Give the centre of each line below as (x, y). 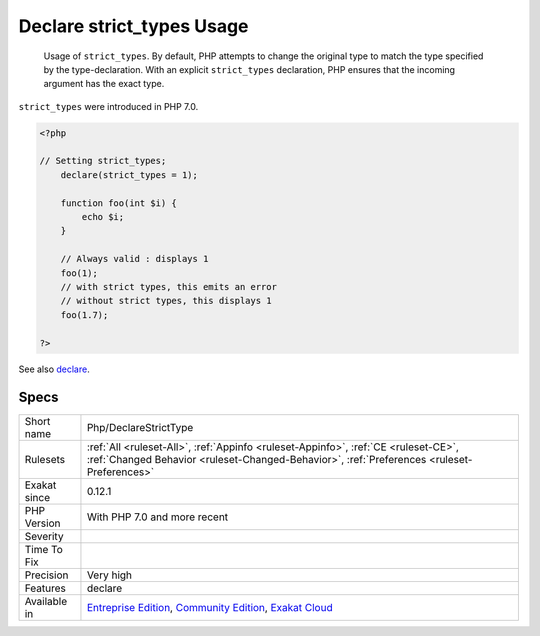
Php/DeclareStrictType (140, 428)
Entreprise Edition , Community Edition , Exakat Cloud (210, 608)
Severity (44, 537)
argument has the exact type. (104, 84)
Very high (109, 575)
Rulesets (44, 460)
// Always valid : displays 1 (134, 259)
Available (46, 602)
